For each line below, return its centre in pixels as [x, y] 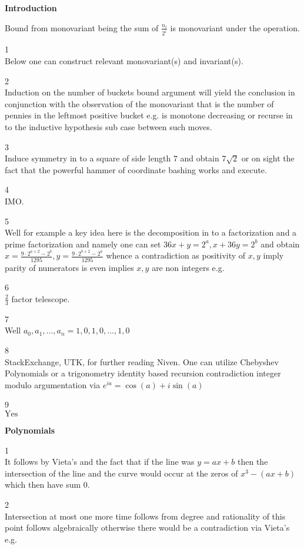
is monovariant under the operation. [235, 27]
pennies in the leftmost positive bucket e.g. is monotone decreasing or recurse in [149, 115]
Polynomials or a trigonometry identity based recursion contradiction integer [143, 373]
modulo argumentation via [53, 384]
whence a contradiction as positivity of [176, 255]
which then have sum [43, 484]
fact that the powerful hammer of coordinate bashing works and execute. [136, 169]
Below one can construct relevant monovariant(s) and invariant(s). [124, 61]
